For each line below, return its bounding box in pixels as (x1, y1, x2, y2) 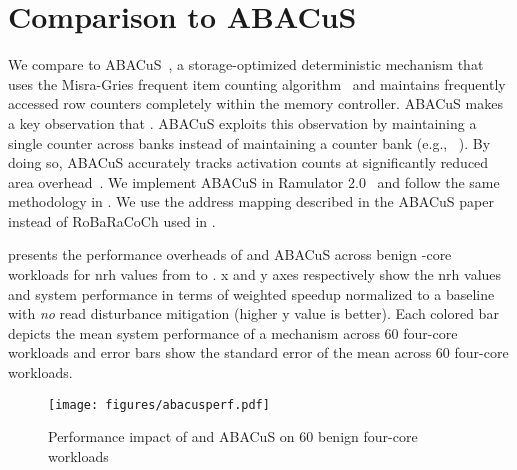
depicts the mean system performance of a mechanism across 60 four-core (8, 322, 458, 343)
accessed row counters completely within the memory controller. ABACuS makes (8, 93, 503, 114)
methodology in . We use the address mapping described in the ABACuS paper (8, 191, 494, 212)
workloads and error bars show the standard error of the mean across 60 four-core (8, 342, 509, 363)
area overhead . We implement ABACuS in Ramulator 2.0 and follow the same (8, 171, 500, 192)
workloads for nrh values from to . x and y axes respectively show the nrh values (8, 264, 502, 285)
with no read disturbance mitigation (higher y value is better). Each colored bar (8, 303, 499, 324)
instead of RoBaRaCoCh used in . (8, 210, 216, 231)
